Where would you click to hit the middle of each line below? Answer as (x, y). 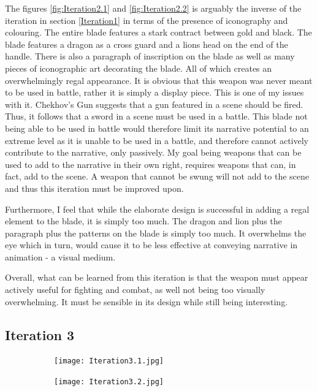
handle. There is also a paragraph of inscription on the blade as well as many (150, 56)
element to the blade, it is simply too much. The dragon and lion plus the (143, 221)
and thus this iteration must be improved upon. (94, 188)
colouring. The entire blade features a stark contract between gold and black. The (158, 32)
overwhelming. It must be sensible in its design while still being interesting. (147, 301)
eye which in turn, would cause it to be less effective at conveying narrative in (151, 245)
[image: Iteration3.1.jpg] (109, 361)
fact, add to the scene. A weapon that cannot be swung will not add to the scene (157, 176)
